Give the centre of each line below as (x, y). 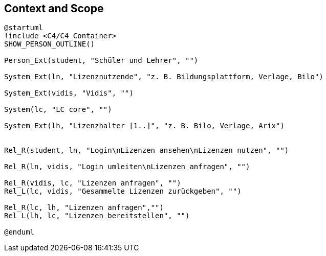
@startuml (24, 28)
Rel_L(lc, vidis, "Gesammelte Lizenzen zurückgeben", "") (123, 191)
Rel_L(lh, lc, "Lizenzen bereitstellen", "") (97, 216)
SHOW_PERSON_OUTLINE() (50, 44)
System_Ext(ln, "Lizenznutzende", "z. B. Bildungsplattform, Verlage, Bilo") (164, 77)
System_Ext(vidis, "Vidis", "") (69, 93)
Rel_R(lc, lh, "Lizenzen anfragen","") (84, 208)
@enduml (19, 232)
